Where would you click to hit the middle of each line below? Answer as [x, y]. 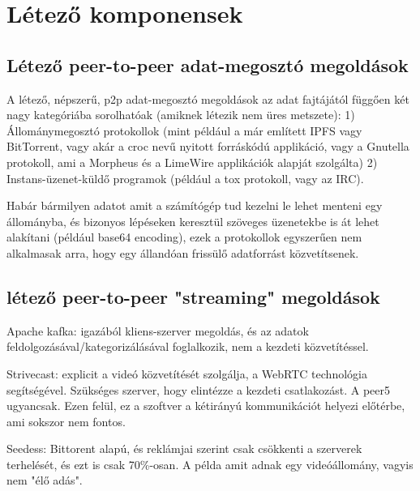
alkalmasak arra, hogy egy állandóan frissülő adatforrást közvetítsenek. [183, 252]
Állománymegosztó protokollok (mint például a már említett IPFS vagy [184, 130]
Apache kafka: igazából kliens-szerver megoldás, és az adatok [158, 330]
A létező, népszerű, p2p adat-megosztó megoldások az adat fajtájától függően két [208, 98]
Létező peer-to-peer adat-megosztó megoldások [208, 64]
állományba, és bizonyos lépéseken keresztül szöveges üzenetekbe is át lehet [193, 221]
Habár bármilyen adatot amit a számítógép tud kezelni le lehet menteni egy [195, 205]
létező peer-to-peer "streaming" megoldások [193, 296]
